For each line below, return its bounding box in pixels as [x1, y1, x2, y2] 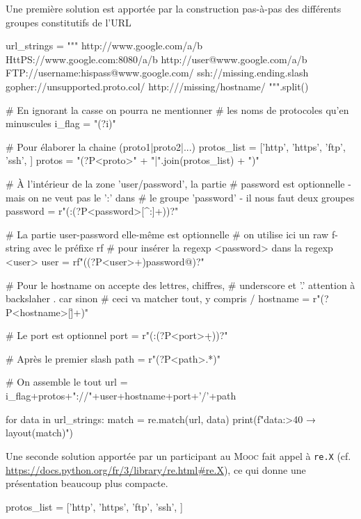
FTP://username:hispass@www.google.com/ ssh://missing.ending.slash [6, 65, 309, 80]
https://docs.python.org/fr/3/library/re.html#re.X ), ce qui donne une [6, 462, 306, 477]
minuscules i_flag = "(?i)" [6, 116, 116, 131]
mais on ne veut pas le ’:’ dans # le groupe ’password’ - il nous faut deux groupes [6, 190, 355, 204]
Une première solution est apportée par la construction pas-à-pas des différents [6, 1, 342, 15]
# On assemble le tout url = [6, 374, 128, 389]
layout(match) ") [6, 425, 74, 440]
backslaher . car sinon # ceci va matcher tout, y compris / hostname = [6, 291, 310, 306]
